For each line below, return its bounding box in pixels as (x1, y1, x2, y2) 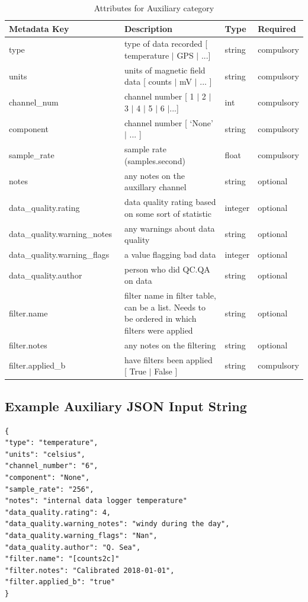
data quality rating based (124, 196, 216, 208)
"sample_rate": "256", (5, 485, 94, 494)
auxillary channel (124, 181, 187, 193)
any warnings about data (124, 222, 215, 234)
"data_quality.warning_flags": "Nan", (5, 531, 158, 540)
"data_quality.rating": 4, (5, 508, 111, 517)
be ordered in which (124, 312, 197, 325)
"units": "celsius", (5, 450, 86, 459)
